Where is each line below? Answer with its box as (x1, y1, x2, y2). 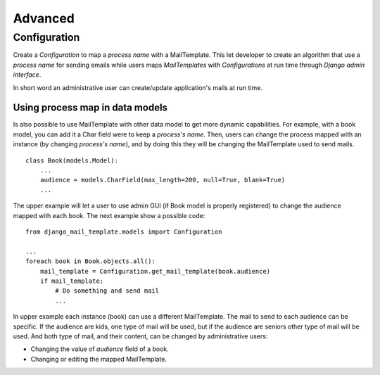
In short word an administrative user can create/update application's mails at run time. (13, 83, 263, 91)
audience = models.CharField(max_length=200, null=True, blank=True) (39, 176, 286, 184)
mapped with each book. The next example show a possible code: (13, 211, 205, 220)
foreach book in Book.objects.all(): (25, 258, 156, 265)
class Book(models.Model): (25, 156, 119, 165)
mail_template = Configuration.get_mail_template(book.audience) (39, 267, 271, 275)
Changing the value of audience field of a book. (30, 345, 169, 353)
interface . (13, 70, 42, 79)
